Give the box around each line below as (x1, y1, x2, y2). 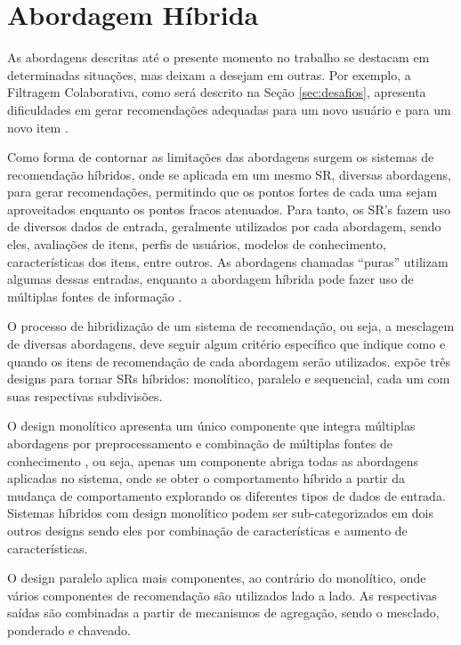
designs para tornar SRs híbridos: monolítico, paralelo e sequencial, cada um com (7, 369, 450, 388)
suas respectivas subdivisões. (7, 386, 163, 405)
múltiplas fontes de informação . (7, 286, 182, 305)
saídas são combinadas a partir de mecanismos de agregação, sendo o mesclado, (7, 603, 440, 622)
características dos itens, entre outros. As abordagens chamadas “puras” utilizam (7, 252, 449, 270)
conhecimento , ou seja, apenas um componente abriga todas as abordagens (7, 451, 419, 470)
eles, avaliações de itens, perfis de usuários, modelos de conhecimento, (7, 235, 387, 254)
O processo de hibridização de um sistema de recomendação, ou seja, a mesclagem (7, 317, 455, 335)
